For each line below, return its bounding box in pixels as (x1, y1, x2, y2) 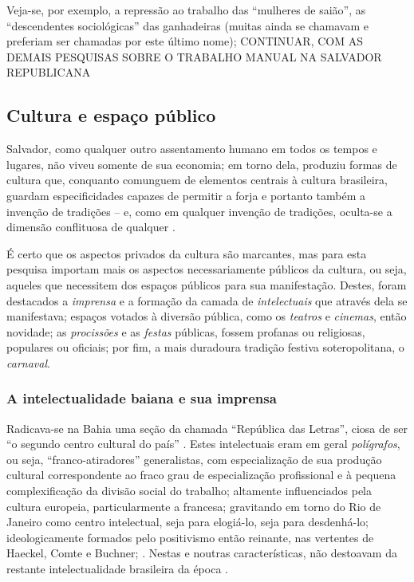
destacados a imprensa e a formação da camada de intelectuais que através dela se (6, 292, 408, 309)
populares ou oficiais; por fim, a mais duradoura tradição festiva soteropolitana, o (6, 339, 404, 356)
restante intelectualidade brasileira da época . (6, 560, 228, 577)
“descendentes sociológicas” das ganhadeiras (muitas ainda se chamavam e (6, 17, 369, 33)
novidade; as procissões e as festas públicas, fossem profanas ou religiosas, (6, 323, 365, 340)
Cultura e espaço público (6, 103, 216, 128)
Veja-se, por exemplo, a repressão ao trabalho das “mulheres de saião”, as (6, 2, 366, 18)
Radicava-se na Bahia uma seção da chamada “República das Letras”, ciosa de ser (6, 419, 408, 436)
